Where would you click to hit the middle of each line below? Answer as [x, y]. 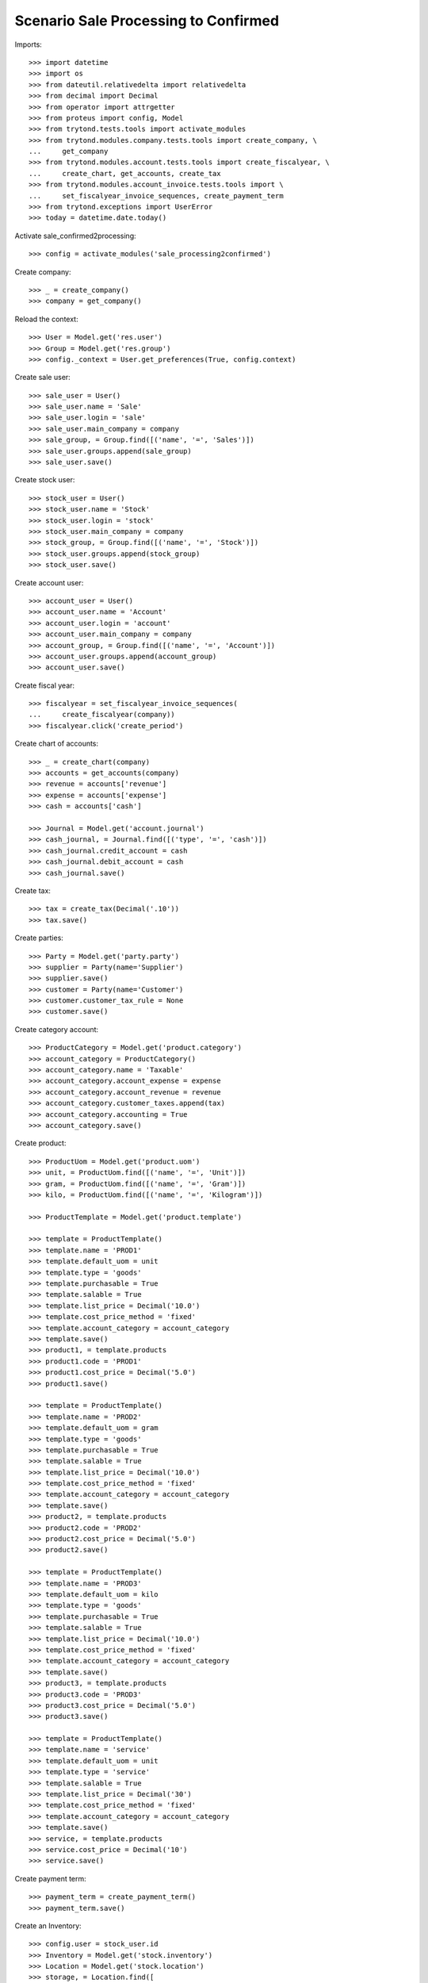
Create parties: [39, 938]
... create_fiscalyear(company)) [102, 715]
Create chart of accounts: [57, 744]
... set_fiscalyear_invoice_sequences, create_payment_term [157, 196]
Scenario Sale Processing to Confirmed [147, 21]
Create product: [40, 1143]
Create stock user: [45, 480]
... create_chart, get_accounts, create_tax [125, 173]
